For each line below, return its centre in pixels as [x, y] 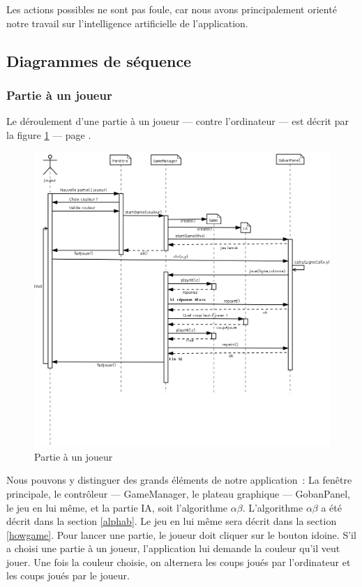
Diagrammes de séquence [99, 60]
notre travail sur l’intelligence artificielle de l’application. [127, 23]
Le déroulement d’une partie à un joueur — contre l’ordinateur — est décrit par [178, 121]
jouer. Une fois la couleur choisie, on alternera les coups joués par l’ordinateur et [179, 562]
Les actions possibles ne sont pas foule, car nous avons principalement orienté [172, 9]
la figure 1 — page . [49, 134]
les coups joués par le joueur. [68, 575]
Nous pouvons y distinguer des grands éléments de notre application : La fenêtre [179, 480]
